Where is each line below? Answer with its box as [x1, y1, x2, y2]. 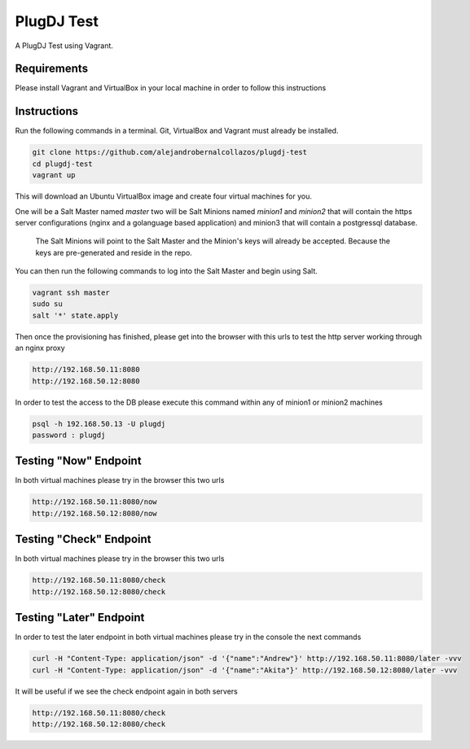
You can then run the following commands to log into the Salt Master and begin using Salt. [15, 266, 318, 276]
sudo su [32, 300, 63, 309]
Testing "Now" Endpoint [15, 454, 142, 468]
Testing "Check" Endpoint [15, 532, 152, 546]
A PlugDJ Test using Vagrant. [15, 41, 114, 50]
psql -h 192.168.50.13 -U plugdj [32, 419, 166, 428]
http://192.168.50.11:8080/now [32, 497, 158, 506]
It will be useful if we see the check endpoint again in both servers [15, 686, 238, 696]
